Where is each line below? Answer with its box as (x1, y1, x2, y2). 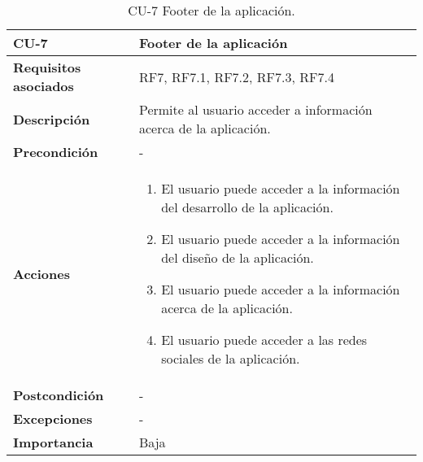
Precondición (13, 142, 98, 161)
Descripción (13, 109, 90, 129)
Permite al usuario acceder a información (138, 100, 373, 119)
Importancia (13, 433, 94, 451)
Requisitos (13, 58, 81, 76)
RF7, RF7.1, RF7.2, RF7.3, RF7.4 (138, 67, 334, 86)
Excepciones (13, 409, 93, 428)
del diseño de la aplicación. (161, 248, 314, 267)
